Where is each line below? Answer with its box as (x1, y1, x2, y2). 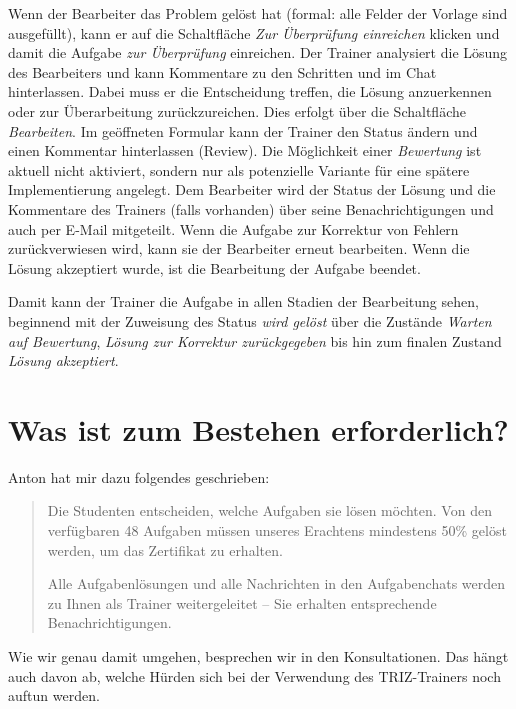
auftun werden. (8, 685, 100, 706)
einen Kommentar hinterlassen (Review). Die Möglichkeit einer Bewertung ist (8, 140, 482, 161)
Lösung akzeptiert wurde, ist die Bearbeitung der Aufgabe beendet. (8, 257, 421, 278)
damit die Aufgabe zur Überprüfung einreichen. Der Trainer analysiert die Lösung (8, 42, 508, 63)
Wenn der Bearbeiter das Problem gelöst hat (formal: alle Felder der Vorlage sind (8, 3, 508, 23)
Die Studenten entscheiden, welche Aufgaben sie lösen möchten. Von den (47, 500, 492, 521)
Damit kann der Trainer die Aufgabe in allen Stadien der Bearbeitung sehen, (8, 291, 479, 312)
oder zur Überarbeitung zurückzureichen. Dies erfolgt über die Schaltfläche (8, 100, 466, 121)
